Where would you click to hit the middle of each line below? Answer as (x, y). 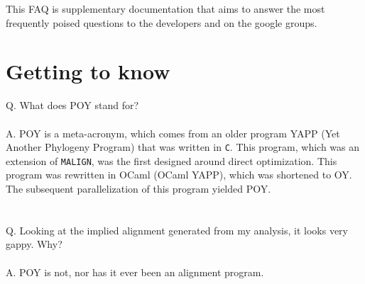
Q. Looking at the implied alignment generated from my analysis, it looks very (177, 230)
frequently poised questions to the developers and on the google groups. (162, 22)
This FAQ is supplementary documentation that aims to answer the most (165, 8)
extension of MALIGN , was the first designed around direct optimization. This (171, 160)
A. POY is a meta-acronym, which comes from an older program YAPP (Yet (173, 133)
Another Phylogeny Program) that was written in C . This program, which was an (183, 147)
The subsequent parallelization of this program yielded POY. (138, 188)
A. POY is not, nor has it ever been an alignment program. (135, 272)
